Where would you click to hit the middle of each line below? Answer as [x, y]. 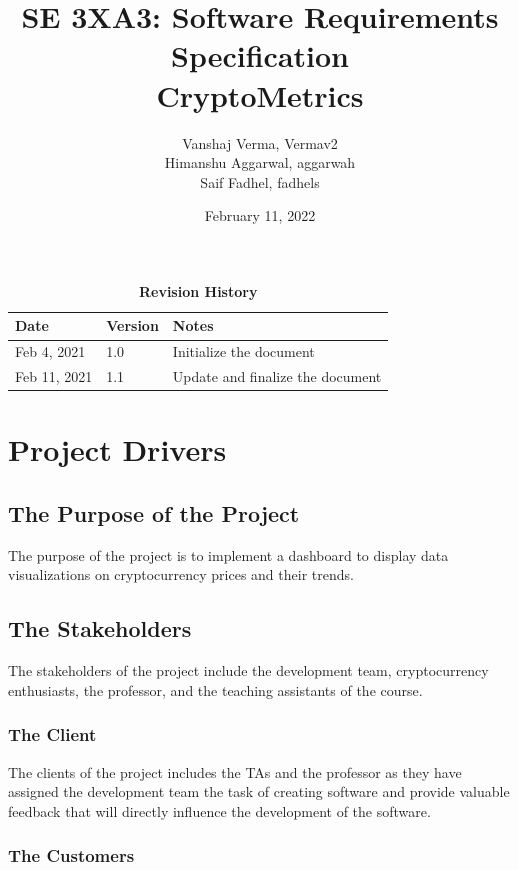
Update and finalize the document [277, 376]
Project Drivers [117, 449]
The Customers [71, 855]
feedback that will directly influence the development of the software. [219, 810]
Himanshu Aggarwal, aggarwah [260, 162]
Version [132, 325]
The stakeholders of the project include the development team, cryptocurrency [248, 670]
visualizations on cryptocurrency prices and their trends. [181, 574]
